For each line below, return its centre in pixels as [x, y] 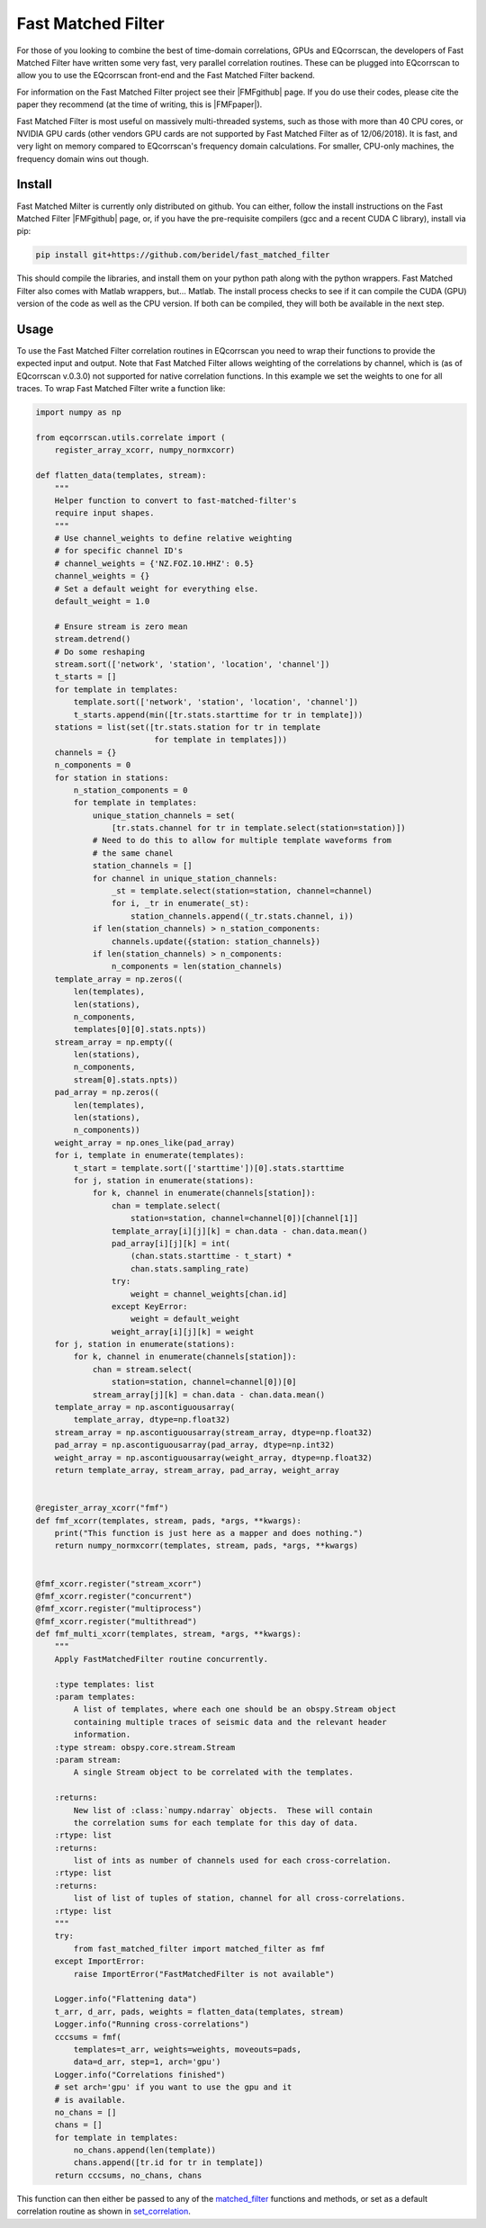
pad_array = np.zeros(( [107, 1092]
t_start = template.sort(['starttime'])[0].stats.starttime [209, 1168]
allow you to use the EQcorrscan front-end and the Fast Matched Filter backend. [166, 76]
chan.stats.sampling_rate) [190, 1268]
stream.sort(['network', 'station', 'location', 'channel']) [192, 664]
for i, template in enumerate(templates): [149, 1155]
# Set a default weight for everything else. [157, 588]
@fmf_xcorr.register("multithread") [117, 1621]
